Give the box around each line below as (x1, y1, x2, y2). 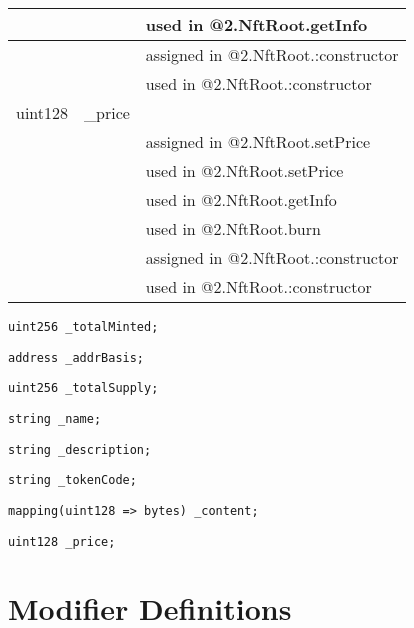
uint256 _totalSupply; (8, 381, 159, 396)
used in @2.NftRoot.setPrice (145, 159, 344, 182)
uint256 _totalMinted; (8, 320, 159, 334)
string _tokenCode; (8, 473, 137, 488)
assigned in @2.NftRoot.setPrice (145, 130, 371, 153)
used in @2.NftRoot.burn (145, 217, 321, 240)
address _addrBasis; (8, 350, 145, 365)
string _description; (8, 442, 152, 457)
